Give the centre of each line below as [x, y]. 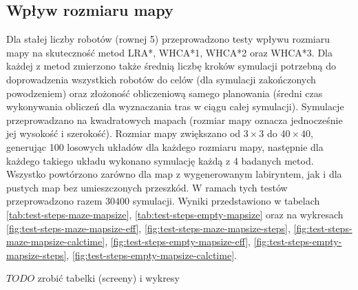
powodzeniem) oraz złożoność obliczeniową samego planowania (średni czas [165, 93]
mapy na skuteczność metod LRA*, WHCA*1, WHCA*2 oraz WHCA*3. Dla [170, 52]
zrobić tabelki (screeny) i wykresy [108, 278]
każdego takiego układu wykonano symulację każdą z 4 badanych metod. [160, 160]
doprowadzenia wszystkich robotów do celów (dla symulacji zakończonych [161, 79]
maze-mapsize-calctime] [56, 241]
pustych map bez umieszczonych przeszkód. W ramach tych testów [147, 187]
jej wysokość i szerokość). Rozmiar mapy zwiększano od [124, 133]
